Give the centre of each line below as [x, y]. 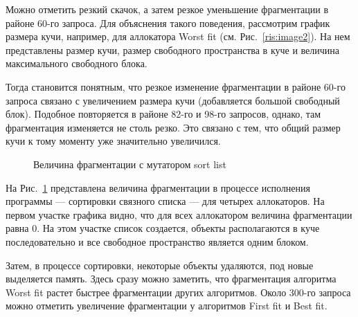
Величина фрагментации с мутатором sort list [130, 164]
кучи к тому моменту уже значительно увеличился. [113, 141]
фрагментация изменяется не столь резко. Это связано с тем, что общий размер [173, 127]
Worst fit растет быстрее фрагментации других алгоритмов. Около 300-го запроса [178, 292]
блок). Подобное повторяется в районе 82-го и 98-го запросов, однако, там [163, 114]
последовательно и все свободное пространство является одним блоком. [157, 241]
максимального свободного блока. [77, 63]
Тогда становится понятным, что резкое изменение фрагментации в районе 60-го [176, 86]
